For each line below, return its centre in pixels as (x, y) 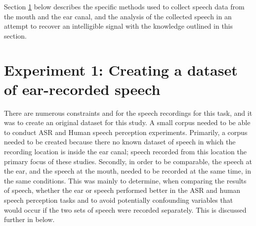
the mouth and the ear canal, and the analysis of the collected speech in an (118, 16)
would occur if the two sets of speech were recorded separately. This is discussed (125, 209)
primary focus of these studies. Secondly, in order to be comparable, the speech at (128, 161)
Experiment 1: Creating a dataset (121, 69)
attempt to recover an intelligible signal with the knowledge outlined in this (119, 26)
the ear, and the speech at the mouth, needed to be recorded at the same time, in (128, 171)
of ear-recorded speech (82, 89)
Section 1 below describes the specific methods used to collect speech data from (124, 6)
